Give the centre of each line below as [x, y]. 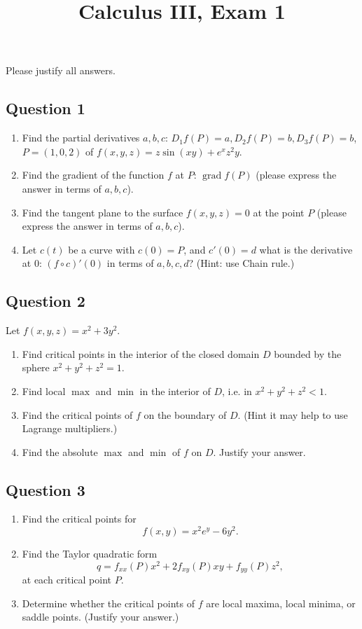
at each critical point [67, 580]
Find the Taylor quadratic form [90, 554]
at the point [279, 212]
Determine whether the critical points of [108, 603]
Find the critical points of [77, 414]
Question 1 [46, 108]
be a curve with [102, 249]
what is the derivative [306, 249]
